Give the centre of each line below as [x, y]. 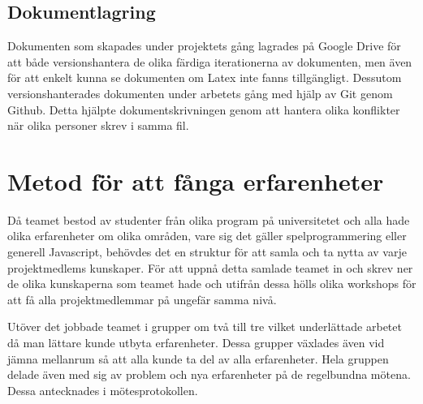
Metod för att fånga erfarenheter [196, 181]
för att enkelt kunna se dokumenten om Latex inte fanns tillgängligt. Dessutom [205, 77]
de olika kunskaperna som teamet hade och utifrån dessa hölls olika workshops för [212, 284]
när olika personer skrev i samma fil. [98, 125]
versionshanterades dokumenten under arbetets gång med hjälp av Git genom [200, 93]
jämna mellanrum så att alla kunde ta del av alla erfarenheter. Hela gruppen [198, 358]
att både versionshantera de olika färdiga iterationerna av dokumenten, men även [210, 61]
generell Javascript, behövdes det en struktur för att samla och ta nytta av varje [207, 252]
